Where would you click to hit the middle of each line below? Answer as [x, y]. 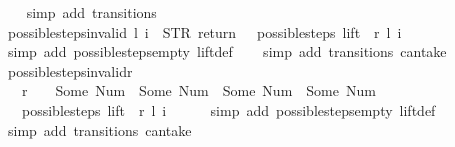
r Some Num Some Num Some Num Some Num [198, 90]
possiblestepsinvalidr [70, 70]
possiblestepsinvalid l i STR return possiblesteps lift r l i [204, 31]
